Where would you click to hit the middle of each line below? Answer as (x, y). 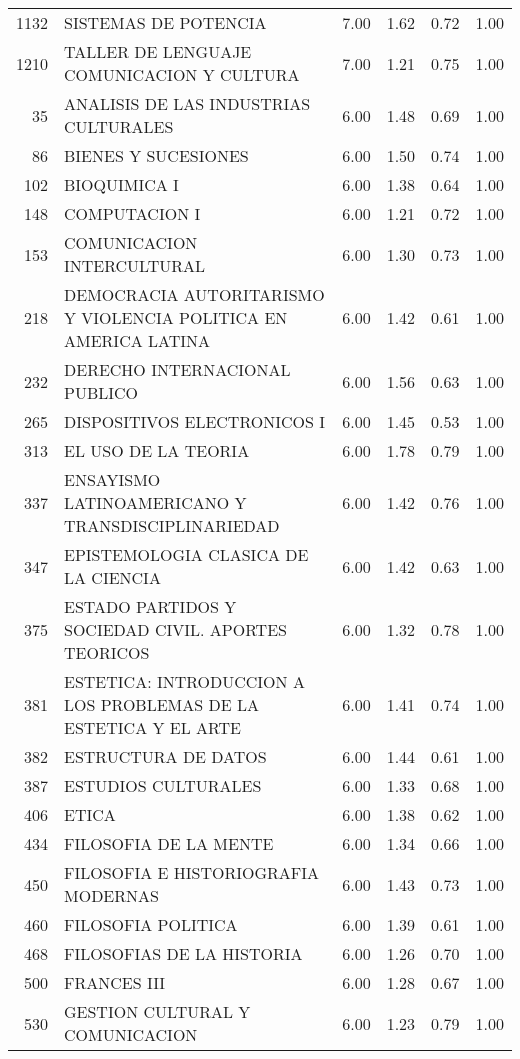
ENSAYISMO (112, 479)
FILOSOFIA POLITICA (151, 924)
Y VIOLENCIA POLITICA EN (176, 317)
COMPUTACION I (132, 213)
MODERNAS (111, 895)
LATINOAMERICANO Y (155, 502)
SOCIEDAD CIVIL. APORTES (175, 629)
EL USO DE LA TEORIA (157, 450)
